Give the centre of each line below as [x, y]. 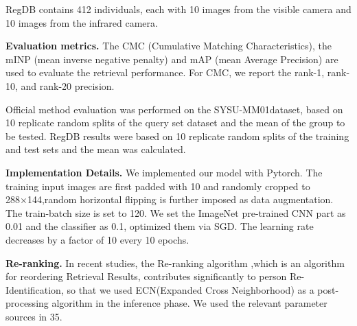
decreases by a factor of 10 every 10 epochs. [97, 239]
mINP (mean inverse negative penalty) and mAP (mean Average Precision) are [172, 59]
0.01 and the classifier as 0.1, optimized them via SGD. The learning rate [160, 226]
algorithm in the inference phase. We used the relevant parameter [189, 303]
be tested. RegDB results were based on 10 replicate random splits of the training [177, 136]
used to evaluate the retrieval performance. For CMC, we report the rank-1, [165, 72]
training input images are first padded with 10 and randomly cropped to [158, 186]
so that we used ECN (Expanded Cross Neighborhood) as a [191, 289]
